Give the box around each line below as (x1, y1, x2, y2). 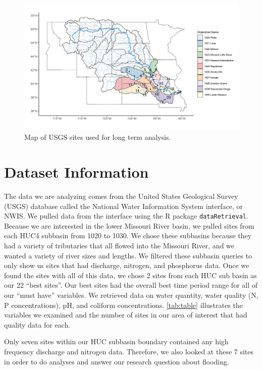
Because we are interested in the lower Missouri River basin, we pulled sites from (4, 220, 254, 231)
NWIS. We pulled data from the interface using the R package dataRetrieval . (4, 210, 248, 221)
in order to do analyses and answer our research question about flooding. (4, 356, 229, 366)
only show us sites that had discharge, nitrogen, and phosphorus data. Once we (4, 260, 249, 271)
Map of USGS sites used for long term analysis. (24, 132, 171, 142)
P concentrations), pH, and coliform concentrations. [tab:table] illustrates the (4, 299, 243, 310)
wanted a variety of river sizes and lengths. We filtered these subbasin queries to (4, 250, 252, 260)
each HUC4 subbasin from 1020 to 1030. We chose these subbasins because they (4, 230, 252, 241)
